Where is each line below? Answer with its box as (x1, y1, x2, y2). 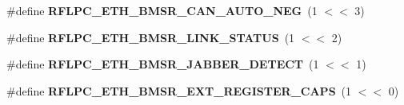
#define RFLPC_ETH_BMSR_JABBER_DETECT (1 (6, 56, 319, 72)
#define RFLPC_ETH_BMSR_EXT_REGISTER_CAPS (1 (6, 82, 352, 99)
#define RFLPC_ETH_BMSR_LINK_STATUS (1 (6, 29, 295, 45)
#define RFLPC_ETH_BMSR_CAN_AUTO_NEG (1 (6, 2, 318, 18)
